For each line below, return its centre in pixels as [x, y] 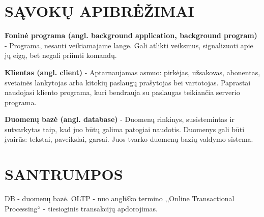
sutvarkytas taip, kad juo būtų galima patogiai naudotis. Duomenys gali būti [125, 129]
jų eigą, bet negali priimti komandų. [61, 55]
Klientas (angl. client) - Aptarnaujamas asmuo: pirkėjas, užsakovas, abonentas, [133, 72]
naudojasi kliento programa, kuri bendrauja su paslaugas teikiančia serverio [122, 92]
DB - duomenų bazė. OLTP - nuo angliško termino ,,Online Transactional [120, 198]
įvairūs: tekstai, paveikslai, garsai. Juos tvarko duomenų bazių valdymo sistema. [129, 139]
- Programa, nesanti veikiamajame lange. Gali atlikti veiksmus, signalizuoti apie [129, 45]
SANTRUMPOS [64, 174]
